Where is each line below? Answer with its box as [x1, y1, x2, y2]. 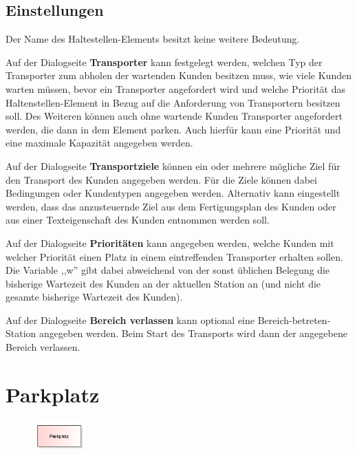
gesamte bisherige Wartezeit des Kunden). [6, 290, 183, 304]
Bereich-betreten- [257, 312, 331, 327]
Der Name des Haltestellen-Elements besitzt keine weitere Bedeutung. [6, 32, 300, 46]
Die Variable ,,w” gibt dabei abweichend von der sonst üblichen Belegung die [6, 263, 330, 277]
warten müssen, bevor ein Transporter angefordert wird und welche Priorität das [6, 81, 346, 96]
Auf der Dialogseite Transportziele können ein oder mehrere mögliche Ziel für [6, 158, 340, 173]
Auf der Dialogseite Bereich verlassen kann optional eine [6, 312, 255, 327]
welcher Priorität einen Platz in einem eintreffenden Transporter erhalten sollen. [6, 249, 343, 263]
